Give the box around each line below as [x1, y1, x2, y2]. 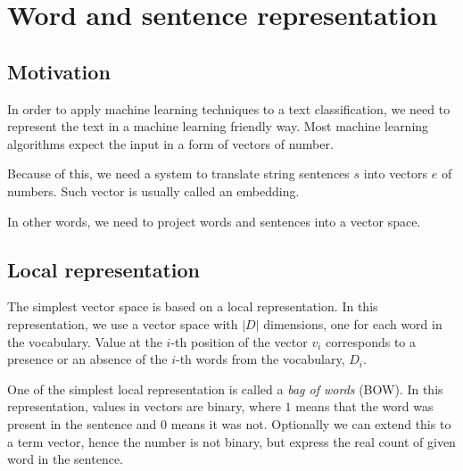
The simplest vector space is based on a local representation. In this [7, 297, 378, 316]
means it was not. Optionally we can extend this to [170, 414, 451, 433]
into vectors [363, 164, 428, 183]
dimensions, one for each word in [263, 314, 442, 333]
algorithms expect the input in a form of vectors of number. [7, 134, 334, 153]
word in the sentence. [7, 450, 123, 468]
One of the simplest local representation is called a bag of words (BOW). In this [7, 379, 443, 398]
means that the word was [295, 397, 434, 416]
